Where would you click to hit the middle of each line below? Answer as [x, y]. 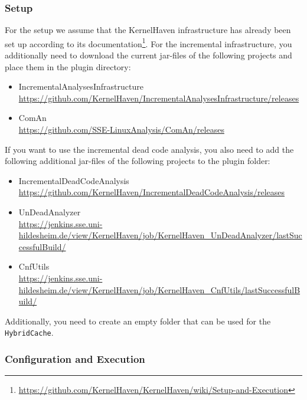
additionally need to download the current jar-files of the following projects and [148, 55]
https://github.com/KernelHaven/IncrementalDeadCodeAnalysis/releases [152, 192]
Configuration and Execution [75, 358]
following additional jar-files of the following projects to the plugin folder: [138, 161]
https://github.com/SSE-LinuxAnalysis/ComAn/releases [121, 129]
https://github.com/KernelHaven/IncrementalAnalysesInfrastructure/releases [159, 98]
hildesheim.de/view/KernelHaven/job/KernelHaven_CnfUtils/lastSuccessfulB [159, 289]
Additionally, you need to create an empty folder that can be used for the [138, 321]
